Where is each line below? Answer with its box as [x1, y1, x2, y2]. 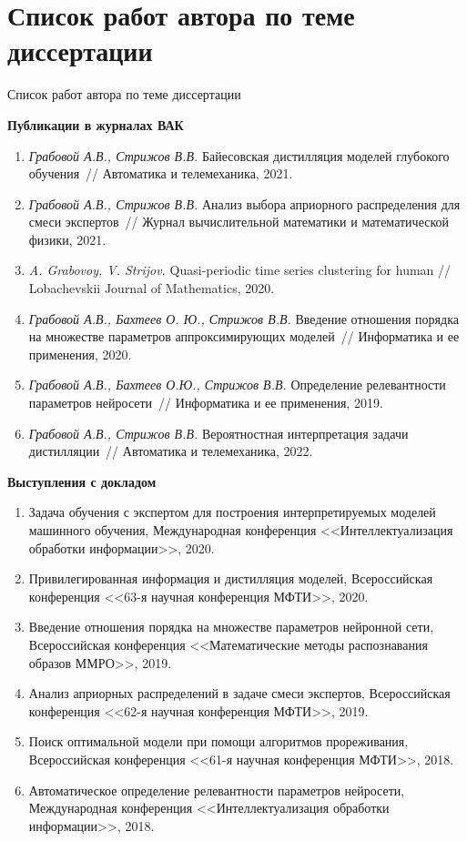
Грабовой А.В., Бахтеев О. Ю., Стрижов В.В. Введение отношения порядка [28, 309, 459, 328]
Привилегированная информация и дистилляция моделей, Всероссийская [28, 569, 433, 588]
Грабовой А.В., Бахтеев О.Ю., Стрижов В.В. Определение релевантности [28, 375, 446, 394]
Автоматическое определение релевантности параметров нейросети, [28, 780, 405, 799]
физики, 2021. [28, 229, 107, 248]
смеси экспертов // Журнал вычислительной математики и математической [28, 212, 449, 231]
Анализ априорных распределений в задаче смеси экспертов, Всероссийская [28, 684, 451, 703]
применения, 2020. [28, 344, 132, 363]
